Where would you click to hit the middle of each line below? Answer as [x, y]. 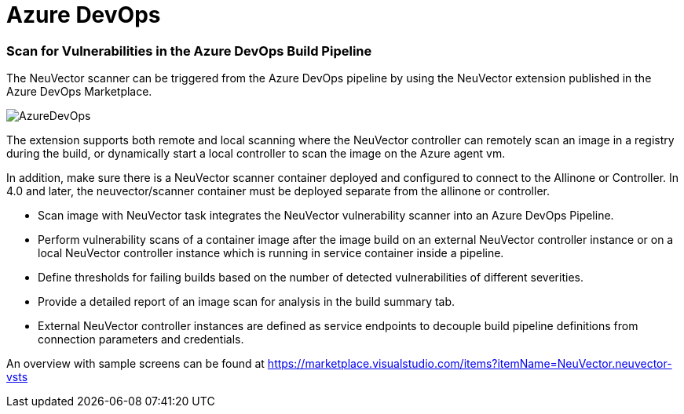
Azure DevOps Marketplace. [79, 92]
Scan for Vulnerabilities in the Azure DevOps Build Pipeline [189, 51]
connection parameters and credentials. [141, 340]
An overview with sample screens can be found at [135, 364]
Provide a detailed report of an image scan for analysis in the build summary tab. [247, 302]
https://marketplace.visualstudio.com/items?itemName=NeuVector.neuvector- [470, 364]
